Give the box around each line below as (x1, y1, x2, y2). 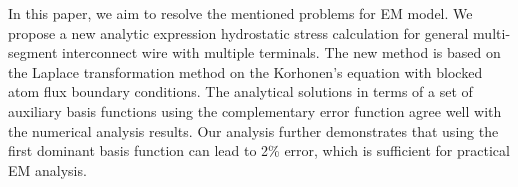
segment (8, 42, 58, 63)
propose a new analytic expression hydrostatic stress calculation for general (8, 22, 469, 43)
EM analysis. (8, 159, 87, 180)
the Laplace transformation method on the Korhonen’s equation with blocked (8, 61, 483, 82)
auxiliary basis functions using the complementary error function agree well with (8, 100, 502, 121)
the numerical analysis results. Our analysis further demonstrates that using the (8, 120, 499, 141)
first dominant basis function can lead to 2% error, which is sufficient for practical (8, 140, 510, 161)
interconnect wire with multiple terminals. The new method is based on (62, 42, 501, 63)
